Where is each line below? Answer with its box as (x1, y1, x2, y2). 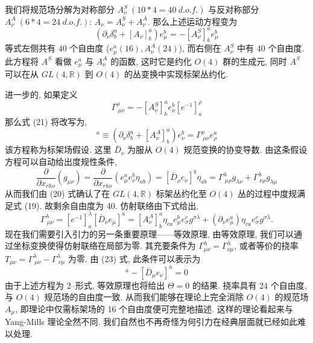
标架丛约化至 (156, 187, 207, 200)
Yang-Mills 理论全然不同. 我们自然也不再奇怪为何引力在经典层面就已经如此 (5, 315, 298, 328)
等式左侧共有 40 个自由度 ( (5, 42, 110, 54)
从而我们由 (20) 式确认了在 (5, 187, 110, 200)
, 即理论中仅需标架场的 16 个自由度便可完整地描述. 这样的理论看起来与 (15, 302, 293, 315)
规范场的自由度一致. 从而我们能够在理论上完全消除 (44, 290, 244, 303)
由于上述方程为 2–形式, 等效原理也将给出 (5, 278, 165, 291)
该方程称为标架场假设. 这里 (5, 143, 112, 156)
